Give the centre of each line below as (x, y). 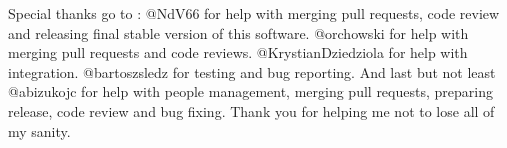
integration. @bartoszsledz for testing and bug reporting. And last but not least (252, 71)
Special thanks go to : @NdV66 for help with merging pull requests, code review (254, 13)
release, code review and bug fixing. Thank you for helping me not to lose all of (251, 110)
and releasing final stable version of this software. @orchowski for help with (238, 32)
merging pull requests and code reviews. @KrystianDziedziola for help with (238, 52)
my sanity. (39, 130)
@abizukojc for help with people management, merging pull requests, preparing (250, 91)
